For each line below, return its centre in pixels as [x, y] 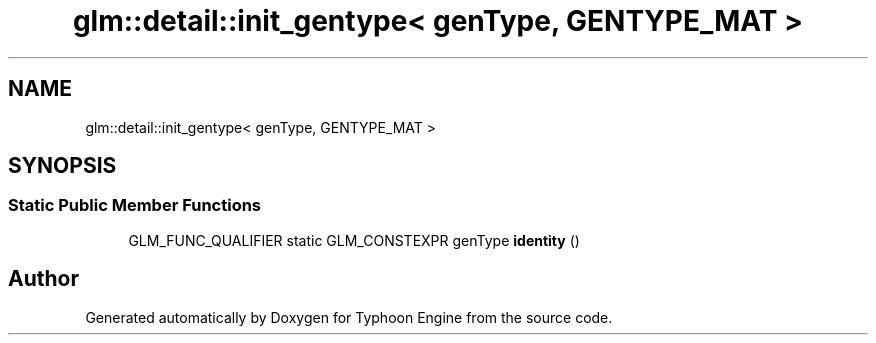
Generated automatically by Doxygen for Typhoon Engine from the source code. [349, 317]
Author [43, 279]
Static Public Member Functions [135, 205]
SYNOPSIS [62, 166]
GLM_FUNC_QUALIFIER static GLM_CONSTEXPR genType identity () [354, 240]
